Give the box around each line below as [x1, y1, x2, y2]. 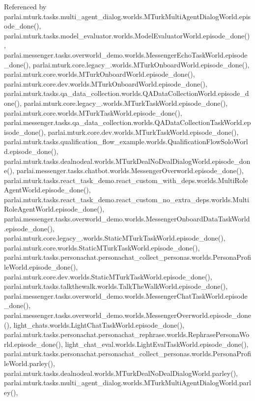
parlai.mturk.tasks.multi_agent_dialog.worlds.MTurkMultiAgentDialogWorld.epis [4, 11, 251, 21]
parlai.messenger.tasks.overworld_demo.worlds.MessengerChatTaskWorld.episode [4, 290, 248, 301]
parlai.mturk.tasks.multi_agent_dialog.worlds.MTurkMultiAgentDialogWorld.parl [4, 377, 251, 388]
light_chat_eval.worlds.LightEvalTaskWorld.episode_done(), [65, 339, 249, 349]
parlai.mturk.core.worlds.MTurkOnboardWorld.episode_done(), [4, 69, 195, 79]
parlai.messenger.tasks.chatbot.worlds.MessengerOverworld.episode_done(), [16, 165, 244, 176]
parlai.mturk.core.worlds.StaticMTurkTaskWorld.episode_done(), [4, 242, 200, 252]
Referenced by [4, 1, 47, 11]
